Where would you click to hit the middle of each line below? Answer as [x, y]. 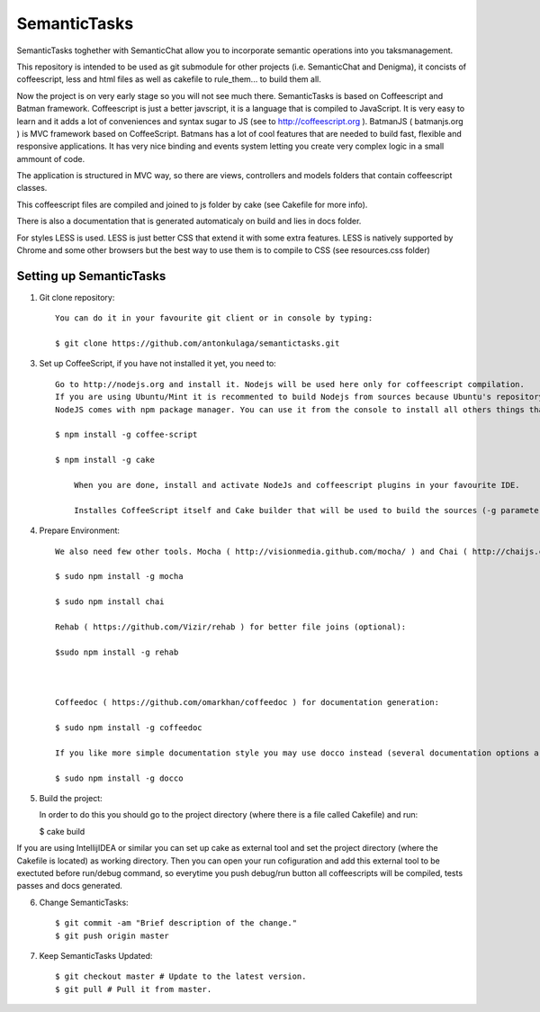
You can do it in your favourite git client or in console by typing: [214, 318]
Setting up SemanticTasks [91, 276]
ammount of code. [51, 158]
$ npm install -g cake [105, 460]
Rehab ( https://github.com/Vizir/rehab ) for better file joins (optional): [231, 627]
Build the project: [71, 798]
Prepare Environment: [80, 530]
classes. [32, 188]
